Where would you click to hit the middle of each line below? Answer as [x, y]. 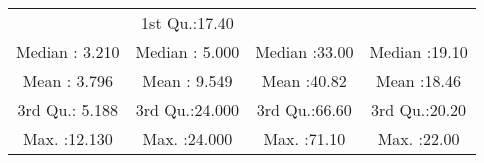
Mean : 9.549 [187, 80]
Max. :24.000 [187, 138]
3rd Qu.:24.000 [187, 109]
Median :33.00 [304, 51]
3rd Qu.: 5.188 [68, 109]
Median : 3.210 [68, 51]
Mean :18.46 [418, 80]
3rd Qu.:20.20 [418, 109]
